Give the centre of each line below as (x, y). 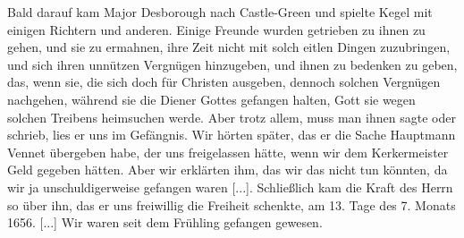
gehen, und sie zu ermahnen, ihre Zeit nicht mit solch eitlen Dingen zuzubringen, (229, 47)
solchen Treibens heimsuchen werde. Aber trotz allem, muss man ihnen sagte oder (232, 117)
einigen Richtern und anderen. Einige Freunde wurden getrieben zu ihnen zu (216, 29)
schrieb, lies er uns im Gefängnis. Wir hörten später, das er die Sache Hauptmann (232, 135)
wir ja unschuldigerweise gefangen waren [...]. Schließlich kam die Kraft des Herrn (230, 187)
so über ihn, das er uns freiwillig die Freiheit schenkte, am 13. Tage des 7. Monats (232, 204)
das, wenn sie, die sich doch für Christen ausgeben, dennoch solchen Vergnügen (224, 82)
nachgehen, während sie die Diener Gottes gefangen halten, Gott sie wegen (211, 99)
